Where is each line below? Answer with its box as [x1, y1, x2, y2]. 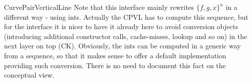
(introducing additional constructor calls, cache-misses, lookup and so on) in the [4, 31, 247, 41]
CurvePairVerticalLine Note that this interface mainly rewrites [4, 2, 194, 12]
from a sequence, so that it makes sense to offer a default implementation [4, 50, 226, 60]
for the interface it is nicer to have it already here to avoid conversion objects [4, 21, 238, 32]
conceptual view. [4, 70, 54, 80]
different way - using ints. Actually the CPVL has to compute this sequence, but [4, 11, 249, 22]
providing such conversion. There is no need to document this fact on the [4, 60, 226, 70]
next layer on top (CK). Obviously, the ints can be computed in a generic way [4, 41, 241, 51]
